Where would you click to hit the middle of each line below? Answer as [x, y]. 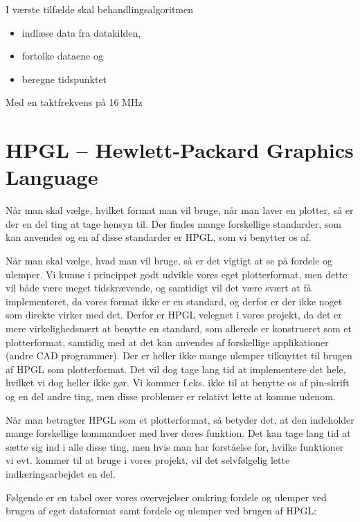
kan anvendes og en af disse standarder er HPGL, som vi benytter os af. [159, 237]
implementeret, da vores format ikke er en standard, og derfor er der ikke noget [174, 301]
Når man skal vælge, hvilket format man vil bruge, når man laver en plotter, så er [180, 210]
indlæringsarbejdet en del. [61, 473]
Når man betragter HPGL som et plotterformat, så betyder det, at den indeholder [180, 419]
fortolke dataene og [62, 56]
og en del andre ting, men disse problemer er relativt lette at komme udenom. [171, 396]
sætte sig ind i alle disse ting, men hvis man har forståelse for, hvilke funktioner [175, 446]
